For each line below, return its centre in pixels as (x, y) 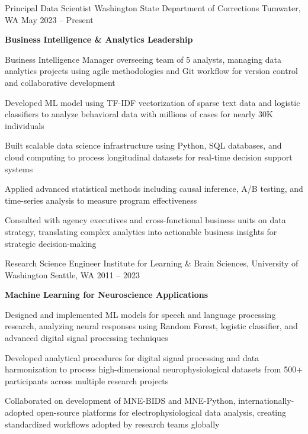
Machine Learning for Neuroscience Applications (107, 295)
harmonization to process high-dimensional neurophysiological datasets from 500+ (154, 369)
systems (19, 168)
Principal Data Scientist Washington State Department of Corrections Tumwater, (153, 8)
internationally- (266, 401)
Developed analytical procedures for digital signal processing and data (132, 357)
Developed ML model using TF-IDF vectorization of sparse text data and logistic (153, 102)
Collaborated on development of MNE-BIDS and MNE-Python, (120, 401)
